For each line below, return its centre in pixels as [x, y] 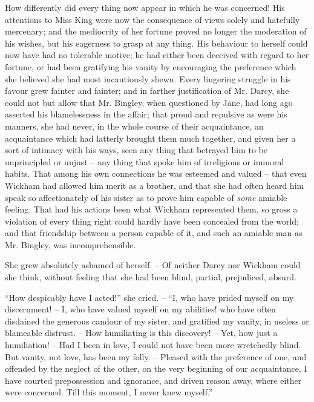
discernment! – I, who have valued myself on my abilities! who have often [140, 309]
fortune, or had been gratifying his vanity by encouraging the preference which [151, 66]
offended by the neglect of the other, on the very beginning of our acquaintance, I [156, 368]
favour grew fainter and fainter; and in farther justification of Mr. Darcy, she [147, 91]
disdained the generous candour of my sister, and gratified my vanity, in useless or [157, 321]
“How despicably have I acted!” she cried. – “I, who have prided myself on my [149, 297]
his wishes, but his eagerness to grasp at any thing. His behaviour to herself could [156, 43]
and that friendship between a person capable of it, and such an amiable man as [154, 233]
